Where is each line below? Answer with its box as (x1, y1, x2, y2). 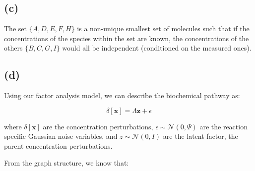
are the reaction (199, 121, 248, 131)
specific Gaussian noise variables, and (4, 131, 118, 141)
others (4, 43, 23, 53)
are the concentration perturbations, (43, 121, 153, 131)
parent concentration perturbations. (4, 140, 113, 151)
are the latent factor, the (163, 131, 238, 141)
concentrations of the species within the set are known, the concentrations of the (4, 33, 249, 43)
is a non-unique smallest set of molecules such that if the (77, 23, 250, 34)
